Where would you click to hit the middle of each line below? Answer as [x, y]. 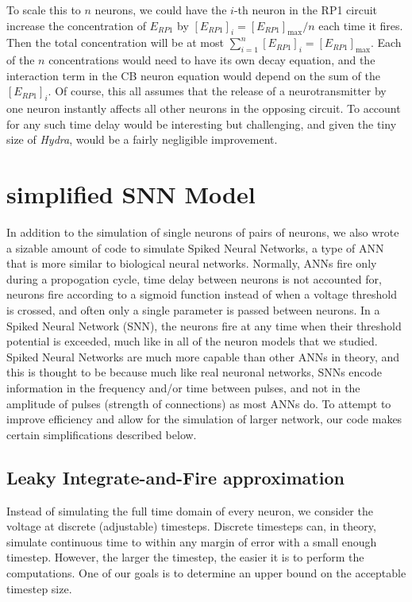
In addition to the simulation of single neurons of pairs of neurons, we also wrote [203, 232]
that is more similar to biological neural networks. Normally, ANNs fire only [192, 263]
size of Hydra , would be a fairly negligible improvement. [142, 139]
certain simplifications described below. [102, 434]
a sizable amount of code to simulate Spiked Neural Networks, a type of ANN [195, 247]
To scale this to [44, 10]
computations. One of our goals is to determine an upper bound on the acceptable [206, 572]
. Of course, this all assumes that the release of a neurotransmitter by [217, 91]
